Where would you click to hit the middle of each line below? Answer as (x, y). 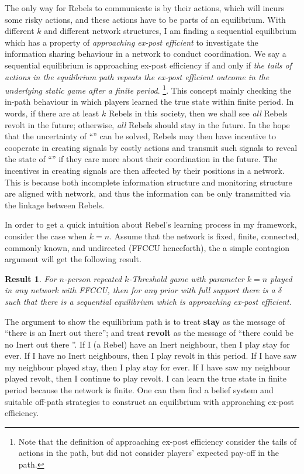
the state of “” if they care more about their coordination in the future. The (141, 159)
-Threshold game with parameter (186, 278)
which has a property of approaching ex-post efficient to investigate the (132, 42)
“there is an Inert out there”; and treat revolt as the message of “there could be (149, 333)
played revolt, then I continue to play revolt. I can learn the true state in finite (146, 378)
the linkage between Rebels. (55, 205)
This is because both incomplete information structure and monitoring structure (148, 182)
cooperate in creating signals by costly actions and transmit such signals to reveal (151, 147)
